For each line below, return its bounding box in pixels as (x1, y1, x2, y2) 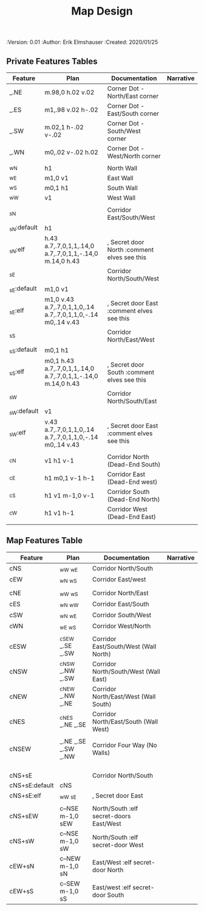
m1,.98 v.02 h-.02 (44, 106, 98, 113)
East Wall (107, 174, 134, 182)
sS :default (9, 345, 38, 355)
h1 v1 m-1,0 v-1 (44, 491, 95, 500)
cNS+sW (9, 836, 35, 845)
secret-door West (92, 841, 144, 849)
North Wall (107, 164, 138, 172)
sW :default (9, 407, 39, 416)
